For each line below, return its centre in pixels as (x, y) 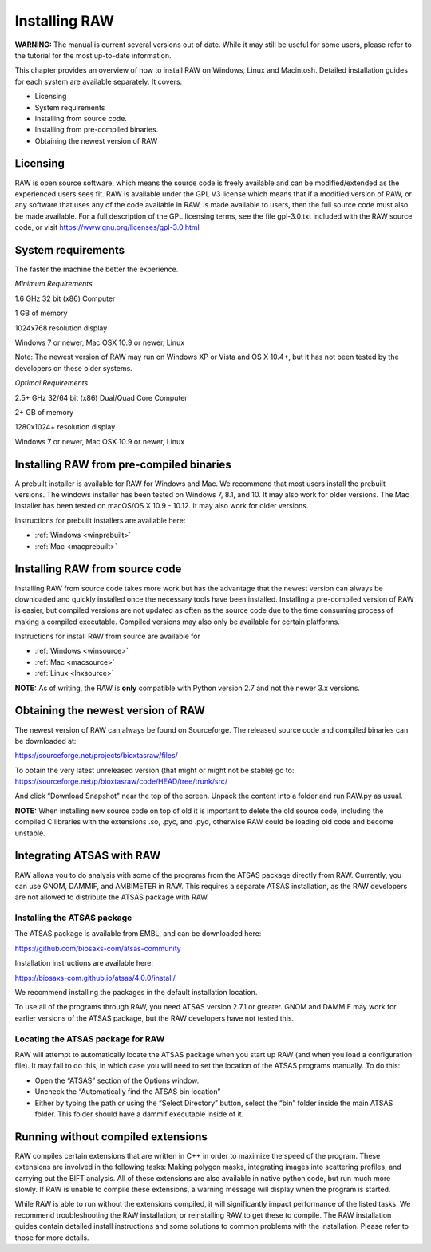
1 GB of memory (41, 313)
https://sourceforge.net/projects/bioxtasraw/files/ (97, 756)
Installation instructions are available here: (84, 963)
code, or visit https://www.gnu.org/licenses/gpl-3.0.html (107, 227)
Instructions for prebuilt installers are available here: (100, 520)
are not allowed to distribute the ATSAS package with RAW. (112, 897)
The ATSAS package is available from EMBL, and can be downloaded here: (138, 934)
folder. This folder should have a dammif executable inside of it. (139, 1114)
